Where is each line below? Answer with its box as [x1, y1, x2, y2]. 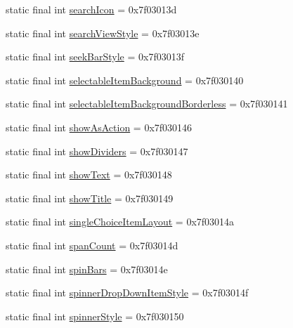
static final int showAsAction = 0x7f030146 [6, 119, 193, 134]
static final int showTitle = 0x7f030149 [6, 190, 174, 205]
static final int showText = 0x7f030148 [6, 167, 172, 182]
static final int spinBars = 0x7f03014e [6, 261, 168, 276]
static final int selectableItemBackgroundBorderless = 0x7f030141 [6, 96, 288, 111]
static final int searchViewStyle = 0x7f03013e [6, 25, 200, 40]
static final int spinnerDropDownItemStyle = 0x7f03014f [6, 285, 249, 300]
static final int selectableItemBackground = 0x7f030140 [6, 72, 244, 87]
